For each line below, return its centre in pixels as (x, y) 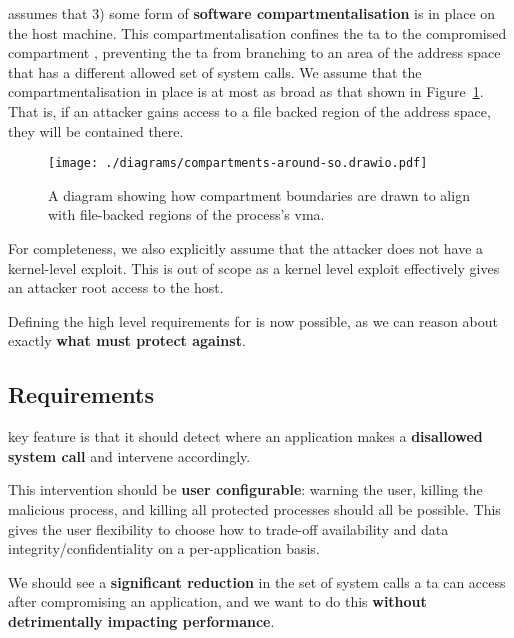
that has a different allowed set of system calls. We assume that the (215, 71)
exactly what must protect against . (127, 340)
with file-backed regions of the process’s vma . (186, 214)
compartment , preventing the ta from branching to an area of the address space (254, 52)
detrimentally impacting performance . (141, 620)
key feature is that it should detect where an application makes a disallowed (245, 436)
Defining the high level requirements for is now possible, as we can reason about (253, 320)
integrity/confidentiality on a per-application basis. (164, 548)
